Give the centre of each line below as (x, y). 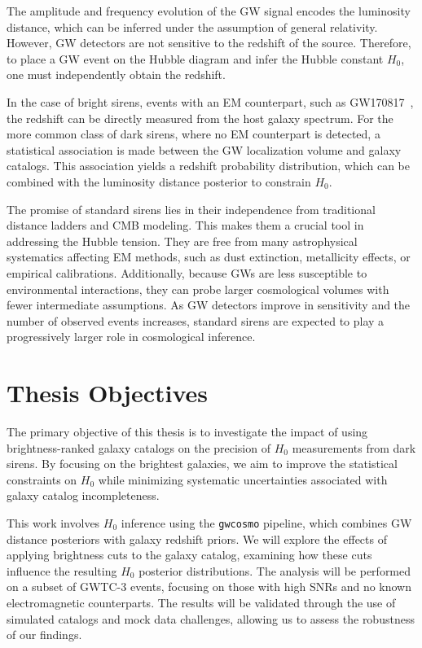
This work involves (53, 522)
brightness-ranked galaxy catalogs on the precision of (138, 447)
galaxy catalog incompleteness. (83, 495)
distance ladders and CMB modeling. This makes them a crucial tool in (185, 225)
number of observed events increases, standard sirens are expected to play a (196, 320)
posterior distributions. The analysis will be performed (275, 570)
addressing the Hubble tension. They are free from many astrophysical (182, 241)
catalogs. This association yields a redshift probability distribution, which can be (208, 166)
